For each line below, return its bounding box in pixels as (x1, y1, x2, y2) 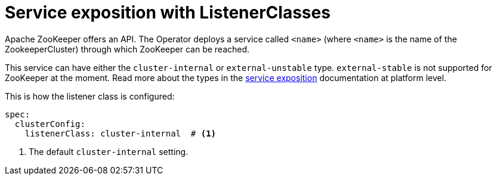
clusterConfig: (14, 119, 85, 129)
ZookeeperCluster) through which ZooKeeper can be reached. (5, 44, 250, 54)
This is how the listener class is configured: (5, 91, 175, 101)
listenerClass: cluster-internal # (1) (24, 128, 217, 138)
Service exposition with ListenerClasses (5, 2, 331, 23)
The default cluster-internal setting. (29, 146, 189, 157)
